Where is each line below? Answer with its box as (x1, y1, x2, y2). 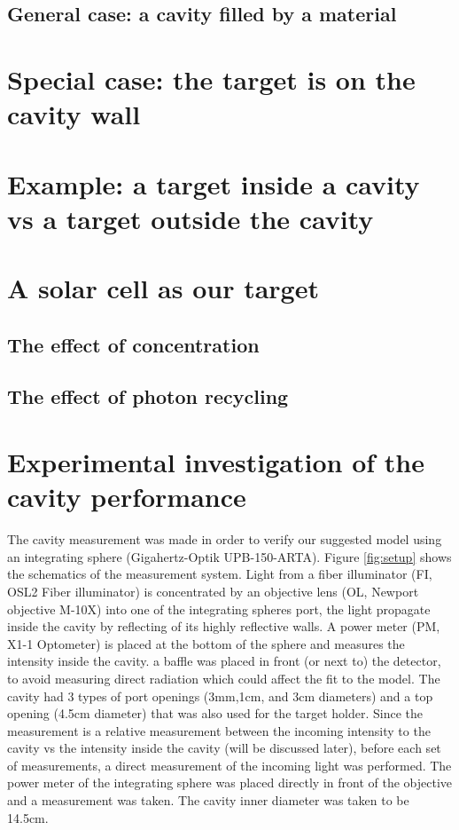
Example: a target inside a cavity (7, 165, 420, 202)
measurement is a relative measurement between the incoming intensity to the (7, 721, 431, 739)
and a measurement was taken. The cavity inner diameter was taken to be (7, 791, 409, 810)
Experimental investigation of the (7, 444, 424, 480)
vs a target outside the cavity (7, 200, 374, 236)
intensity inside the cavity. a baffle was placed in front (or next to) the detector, (7, 652, 441, 670)
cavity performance (7, 478, 246, 515)
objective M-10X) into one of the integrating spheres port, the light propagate (7, 599, 431, 618)
